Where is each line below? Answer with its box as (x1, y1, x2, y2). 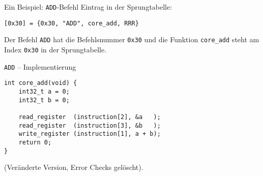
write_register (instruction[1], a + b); (18, 130, 161, 138)
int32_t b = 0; (18, 96, 70, 104)
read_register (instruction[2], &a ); (18, 113, 161, 121)
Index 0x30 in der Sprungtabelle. (4, 44, 107, 54)
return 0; (18, 138, 52, 146)
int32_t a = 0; (18, 87, 70, 95)
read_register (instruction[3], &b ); (18, 122, 161, 129)
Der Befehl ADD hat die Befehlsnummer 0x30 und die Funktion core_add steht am (4, 34, 259, 45)
